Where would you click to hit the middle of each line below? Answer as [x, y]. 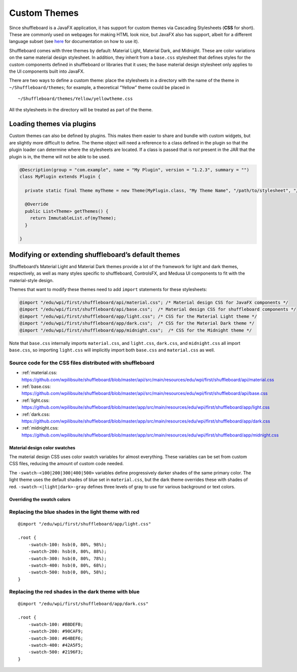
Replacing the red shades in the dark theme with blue [74, 592]
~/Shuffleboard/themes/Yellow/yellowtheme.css [75, 99]
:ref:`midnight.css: [40, 428]
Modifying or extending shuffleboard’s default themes [95, 255]
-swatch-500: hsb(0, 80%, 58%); [67, 572]
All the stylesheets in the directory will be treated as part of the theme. [81, 110]
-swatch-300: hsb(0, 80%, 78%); [67, 558]
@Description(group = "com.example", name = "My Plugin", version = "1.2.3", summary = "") [134, 170]
